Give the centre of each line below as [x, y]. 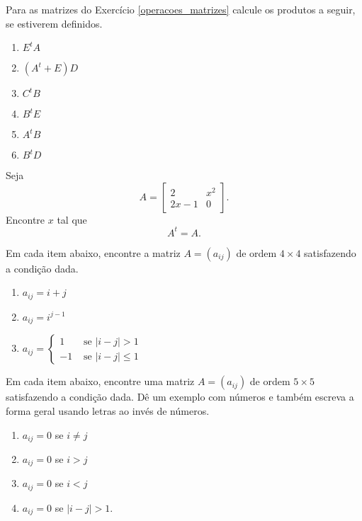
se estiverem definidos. [54, 23]
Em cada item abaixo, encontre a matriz [93, 252]
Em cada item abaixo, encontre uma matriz [100, 381]
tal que [72, 219]
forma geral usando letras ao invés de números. [108, 410]
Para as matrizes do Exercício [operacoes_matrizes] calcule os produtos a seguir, [181, 9]
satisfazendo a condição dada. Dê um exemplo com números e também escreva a [180, 397]
